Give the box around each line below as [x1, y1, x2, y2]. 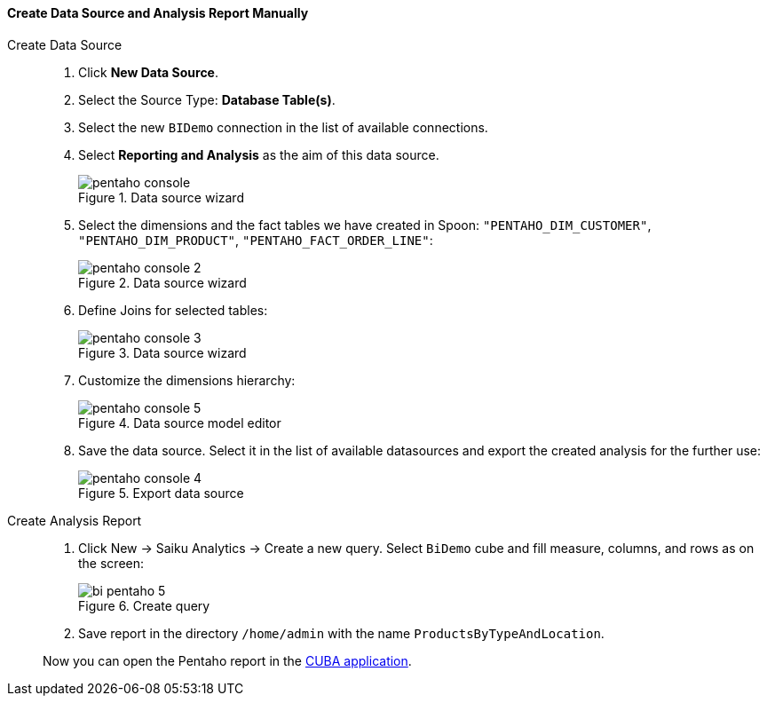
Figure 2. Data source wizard [78, 274, 247, 290]
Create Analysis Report [7, 512, 142, 528]
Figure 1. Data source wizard [78, 189, 244, 205]
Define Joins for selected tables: [78, 302, 268, 318]
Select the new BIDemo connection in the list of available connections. [78, 119, 488, 135]
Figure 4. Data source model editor [78, 415, 281, 430]
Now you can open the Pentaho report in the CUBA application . [43, 652, 412, 668]
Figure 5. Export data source [78, 485, 244, 501]
